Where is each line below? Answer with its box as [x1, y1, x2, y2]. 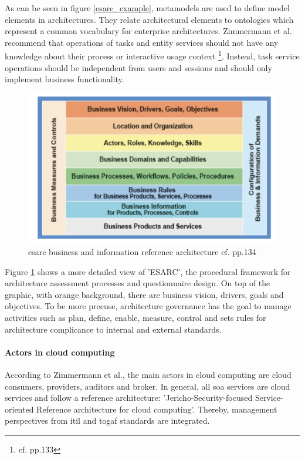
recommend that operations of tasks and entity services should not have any [5, 36, 279, 48]
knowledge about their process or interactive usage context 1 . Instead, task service [5, 48, 300, 62]
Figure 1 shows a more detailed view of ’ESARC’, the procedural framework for [5, 265, 291, 277]
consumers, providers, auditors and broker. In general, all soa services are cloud [5, 380, 290, 392]
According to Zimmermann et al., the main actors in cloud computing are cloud [5, 368, 292, 380]
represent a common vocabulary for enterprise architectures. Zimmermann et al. [5, 25, 292, 37]
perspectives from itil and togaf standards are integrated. [5, 414, 210, 427]
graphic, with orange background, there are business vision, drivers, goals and [5, 288, 284, 300]
